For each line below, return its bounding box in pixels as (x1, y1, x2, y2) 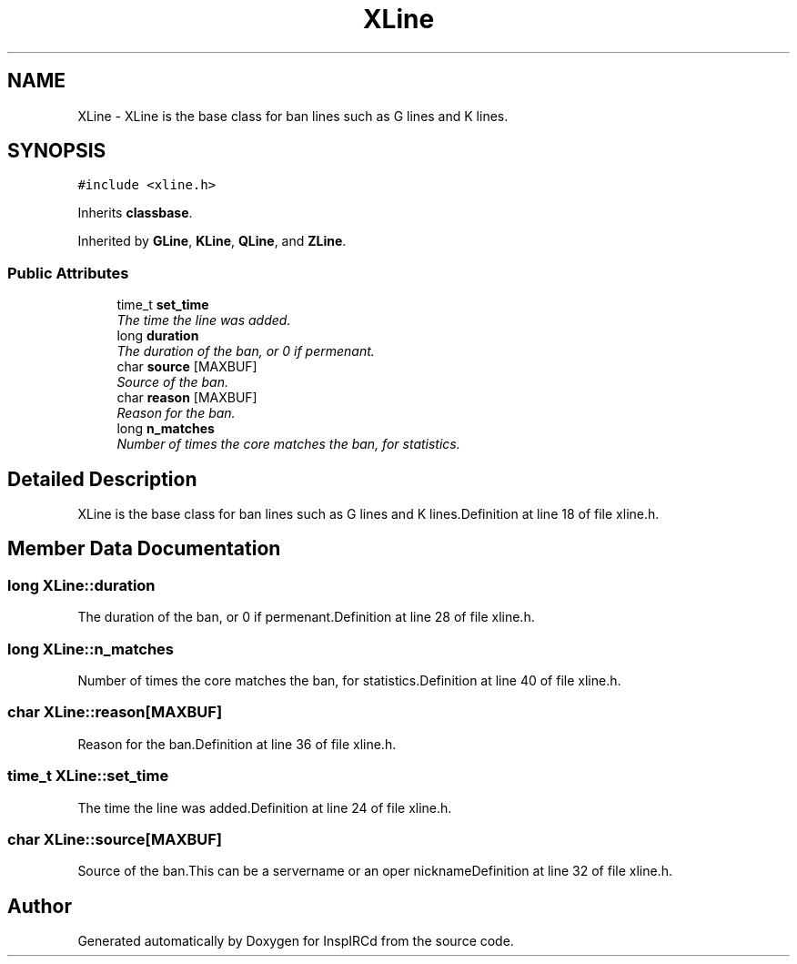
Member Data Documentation (7, 537, 281, 561)
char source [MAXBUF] (116, 359, 257, 375)
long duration (116, 328, 199, 344)
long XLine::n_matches (7, 639, 174, 658)
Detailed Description (7, 467, 197, 491)
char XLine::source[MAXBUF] (7, 829, 223, 848)
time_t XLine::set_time (7, 766, 169, 786)
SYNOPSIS (7, 139, 106, 163)
